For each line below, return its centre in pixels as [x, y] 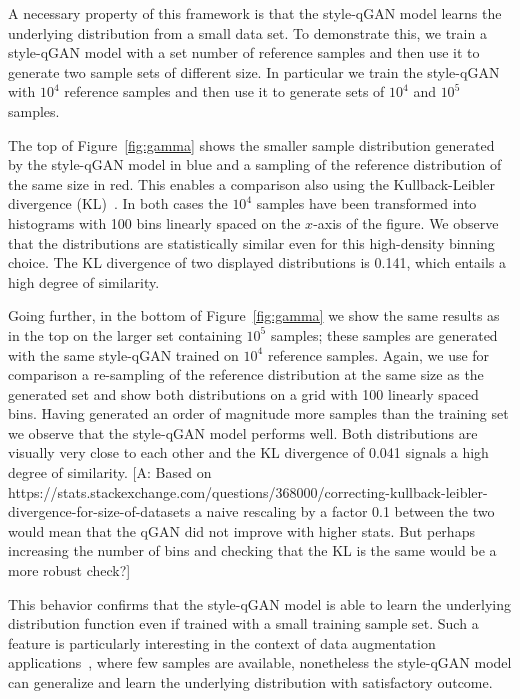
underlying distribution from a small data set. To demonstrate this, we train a [247, 32]
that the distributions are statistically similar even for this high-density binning [251, 242]
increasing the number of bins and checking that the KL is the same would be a [252, 550]
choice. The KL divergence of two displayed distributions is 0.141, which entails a [257, 262]
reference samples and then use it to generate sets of [224, 91]
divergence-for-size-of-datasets [99, 511]
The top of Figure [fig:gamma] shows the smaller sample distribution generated [251, 144]
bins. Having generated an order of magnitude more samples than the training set [258, 413]
